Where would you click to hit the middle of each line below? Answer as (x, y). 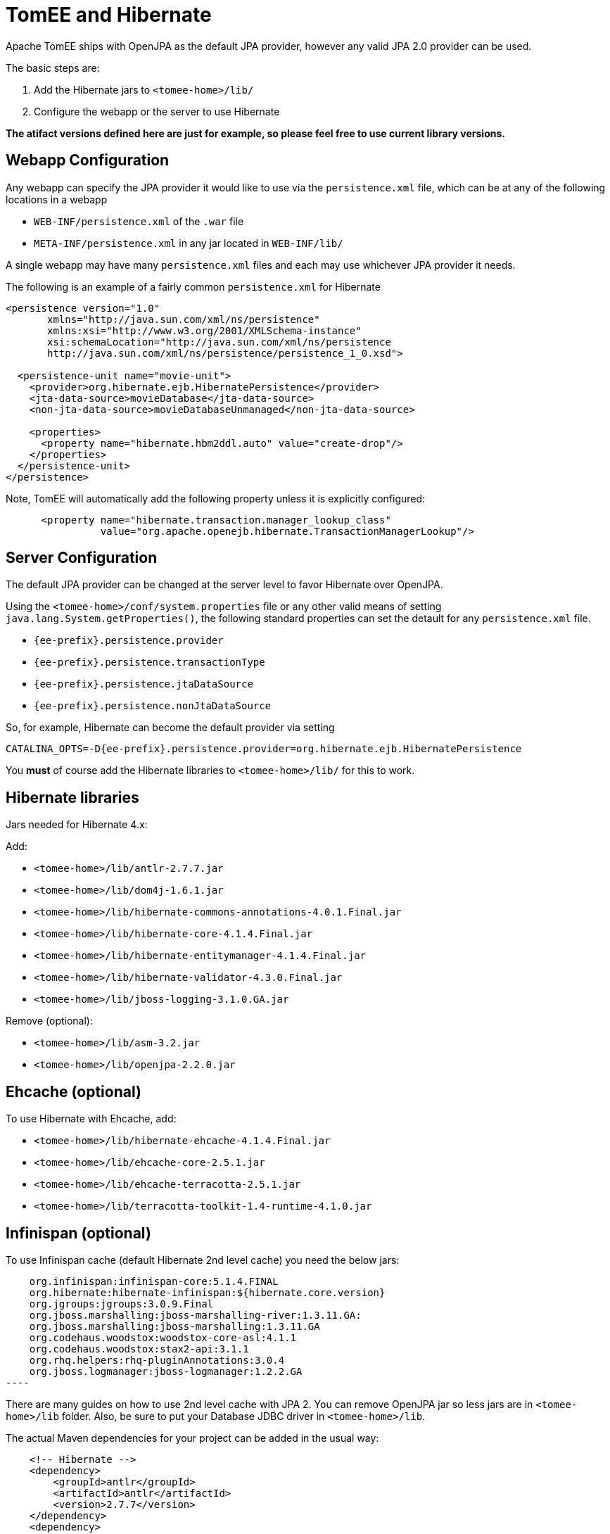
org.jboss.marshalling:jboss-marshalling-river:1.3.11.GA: (195, 1315)
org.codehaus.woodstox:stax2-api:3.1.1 (139, 1349)
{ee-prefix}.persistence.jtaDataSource (144, 684)
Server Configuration (82, 558)
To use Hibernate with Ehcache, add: (91, 1119)
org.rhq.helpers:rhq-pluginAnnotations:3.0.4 (157, 1360)
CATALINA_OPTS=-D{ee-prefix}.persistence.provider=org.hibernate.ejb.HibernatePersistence (264, 749)
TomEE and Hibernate (109, 15)
